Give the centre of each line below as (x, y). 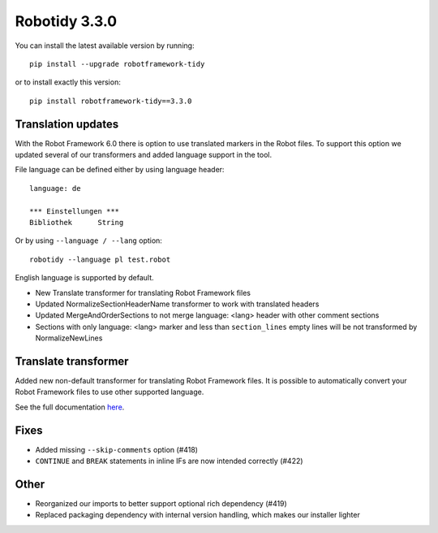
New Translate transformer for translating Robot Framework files (143, 292)
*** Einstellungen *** (75, 211)
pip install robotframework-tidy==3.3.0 (111, 101)
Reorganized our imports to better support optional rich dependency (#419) (161, 503)
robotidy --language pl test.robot (100, 259)
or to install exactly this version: (68, 82)
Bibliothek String (77, 222)
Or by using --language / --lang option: (88, 240)
